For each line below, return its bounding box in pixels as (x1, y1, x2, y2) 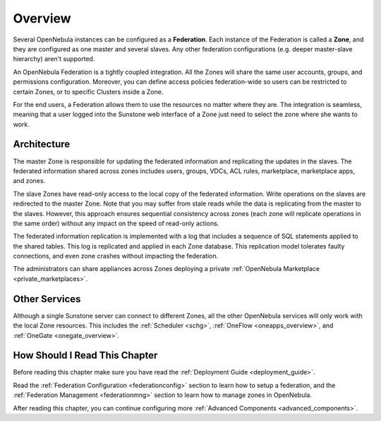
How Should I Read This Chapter (13, 349, 158, 362)
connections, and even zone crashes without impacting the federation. (13, 252, 219, 260)
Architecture (13, 138, 71, 151)
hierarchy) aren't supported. (13, 55, 95, 63)
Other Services (13, 293, 81, 305)
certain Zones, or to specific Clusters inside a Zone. (13, 87, 164, 96)
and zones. (13, 177, 46, 185)
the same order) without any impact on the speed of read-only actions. (13, 219, 219, 227)
